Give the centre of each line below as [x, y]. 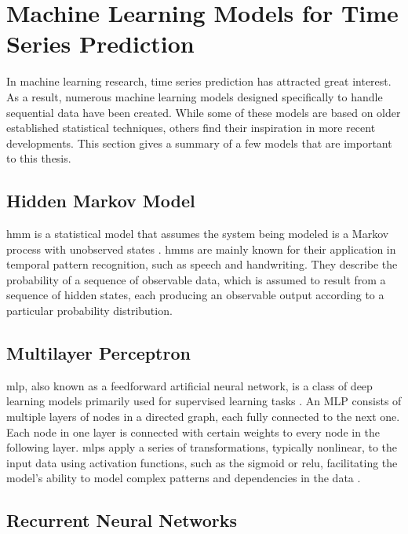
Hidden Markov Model [101, 201]
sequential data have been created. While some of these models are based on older [204, 112]
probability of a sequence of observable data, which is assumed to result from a [196, 279]
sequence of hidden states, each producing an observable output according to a [195, 295]
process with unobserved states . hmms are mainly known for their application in [201, 249]
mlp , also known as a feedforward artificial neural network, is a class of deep [189, 385]
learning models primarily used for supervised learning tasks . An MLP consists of [204, 401]
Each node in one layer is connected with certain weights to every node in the [193, 432]
